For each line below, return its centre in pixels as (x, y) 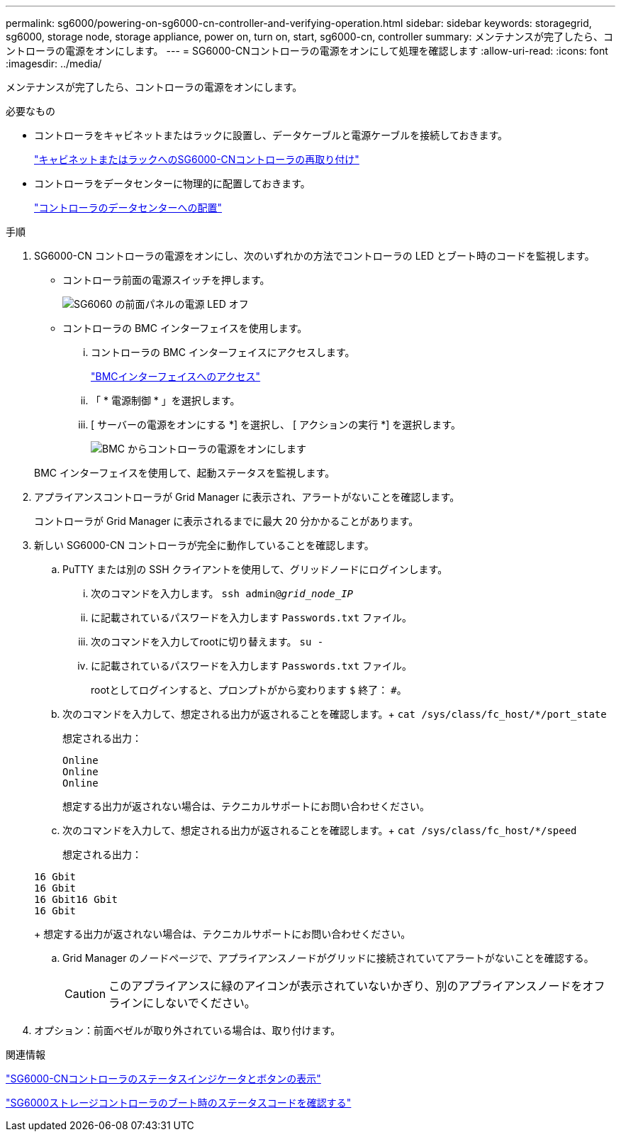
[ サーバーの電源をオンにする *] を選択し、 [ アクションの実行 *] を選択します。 (276, 425)
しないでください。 (205, 1003)
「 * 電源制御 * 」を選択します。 (166, 400)
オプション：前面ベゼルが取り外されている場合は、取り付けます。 (188, 1030)
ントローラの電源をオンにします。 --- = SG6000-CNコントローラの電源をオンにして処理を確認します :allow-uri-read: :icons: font (307, 51)
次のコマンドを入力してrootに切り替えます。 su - (207, 642)
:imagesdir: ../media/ (54, 63)
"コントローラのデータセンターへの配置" (128, 207)
